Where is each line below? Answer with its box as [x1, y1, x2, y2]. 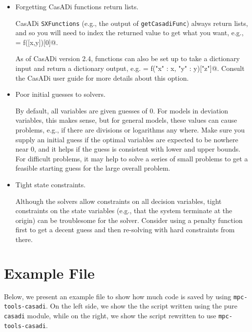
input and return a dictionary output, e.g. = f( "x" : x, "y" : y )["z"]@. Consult [15, 63, 245, 73]
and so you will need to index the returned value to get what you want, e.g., [15, 27, 244, 38]
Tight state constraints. [15, 179, 86, 189]
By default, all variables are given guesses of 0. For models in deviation [15, 105, 229, 115]
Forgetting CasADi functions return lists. [15, 1, 139, 11]
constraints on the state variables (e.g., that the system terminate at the [15, 205, 232, 216]
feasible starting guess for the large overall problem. [15, 163, 170, 173]
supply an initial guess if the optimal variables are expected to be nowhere [15, 134, 238, 144]
